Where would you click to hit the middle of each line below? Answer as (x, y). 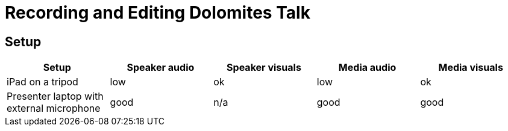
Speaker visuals (264, 68)
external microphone (54, 108)
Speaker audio (161, 68)
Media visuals (471, 68)
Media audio (367, 68)
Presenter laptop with (55, 96)
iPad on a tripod (42, 82)
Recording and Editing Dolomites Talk (158, 13)
